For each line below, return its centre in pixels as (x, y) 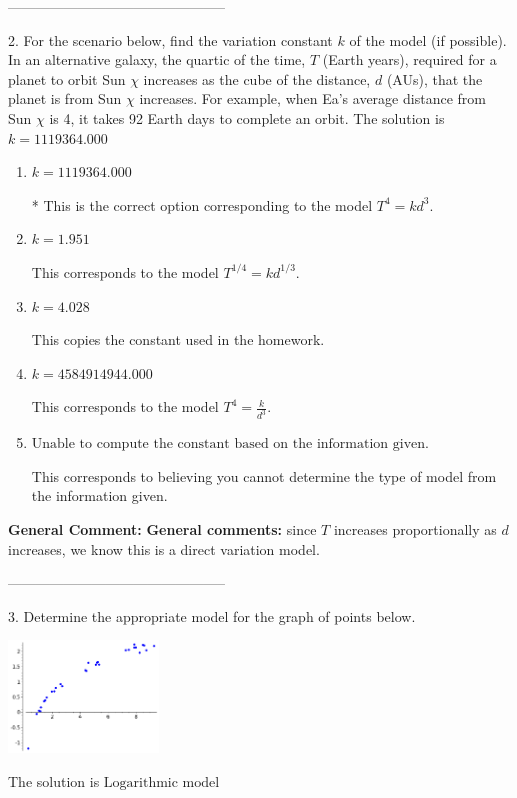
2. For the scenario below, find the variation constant (170, 39)
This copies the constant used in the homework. (178, 339)
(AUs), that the (434, 78)
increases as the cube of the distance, (257, 78)
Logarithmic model (161, 782)
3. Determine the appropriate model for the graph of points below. (212, 615)
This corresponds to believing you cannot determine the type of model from (264, 475)
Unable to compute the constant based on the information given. (230, 444)
